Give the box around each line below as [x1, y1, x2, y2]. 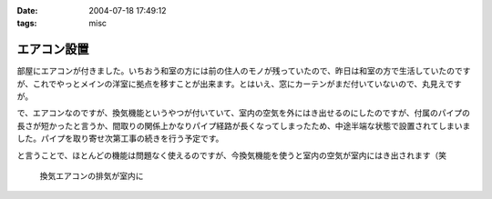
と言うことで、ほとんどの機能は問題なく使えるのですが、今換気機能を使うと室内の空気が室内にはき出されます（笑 [16, 150, 446, 161]
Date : [16, 5, 38, 15]
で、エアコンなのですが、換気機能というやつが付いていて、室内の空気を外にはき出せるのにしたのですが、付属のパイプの [16, 107, 471, 118]
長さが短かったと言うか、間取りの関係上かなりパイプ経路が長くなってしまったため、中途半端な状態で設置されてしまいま [16, 120, 471, 131]
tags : [16, 18, 37, 29]
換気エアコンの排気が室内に [39, 171, 144, 182]
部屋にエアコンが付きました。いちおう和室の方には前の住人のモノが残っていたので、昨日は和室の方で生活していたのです [16, 65, 471, 76]
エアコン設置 [16, 42, 89, 57]
